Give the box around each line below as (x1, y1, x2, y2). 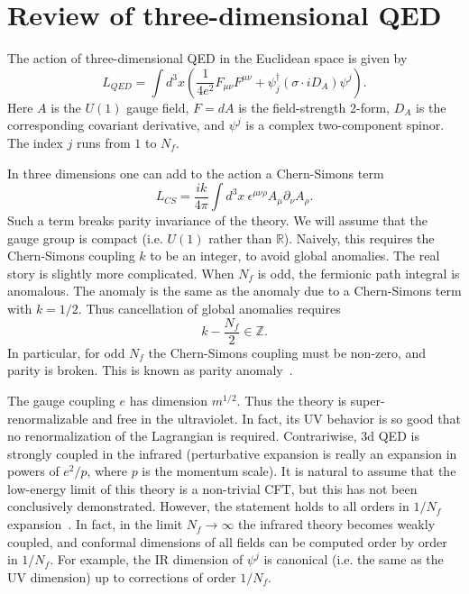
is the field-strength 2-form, (238, 97, 390, 116)
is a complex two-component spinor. (245, 115, 445, 134)
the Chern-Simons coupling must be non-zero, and (148, 343, 427, 361)
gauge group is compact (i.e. (7, 228, 163, 247)
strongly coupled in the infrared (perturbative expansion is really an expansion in (7, 443, 457, 462)
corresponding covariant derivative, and (7, 115, 225, 134)
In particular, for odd (7, 343, 125, 361)
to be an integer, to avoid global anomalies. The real (150, 246, 440, 265)
